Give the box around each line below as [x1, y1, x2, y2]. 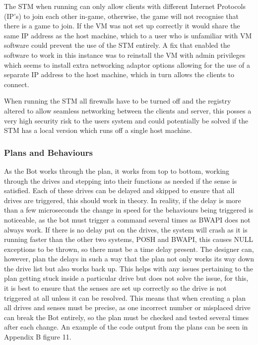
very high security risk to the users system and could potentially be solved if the [4, 115, 249, 125]
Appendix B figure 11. [4, 332, 71, 342]
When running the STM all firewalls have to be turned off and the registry [4, 96, 231, 106]
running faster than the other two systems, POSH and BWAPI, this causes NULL [4, 234, 254, 244]
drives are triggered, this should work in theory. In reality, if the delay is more [4, 195, 241, 205]
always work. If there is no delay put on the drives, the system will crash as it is [4, 224, 248, 234]
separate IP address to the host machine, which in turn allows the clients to [4, 69, 234, 80]
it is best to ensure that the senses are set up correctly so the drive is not [4, 283, 227, 293]
